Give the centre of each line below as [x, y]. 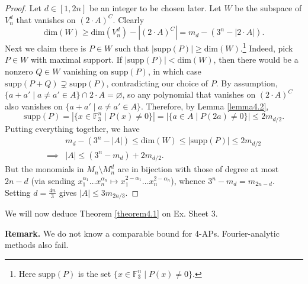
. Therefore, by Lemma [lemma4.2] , [205, 106]
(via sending [53, 181]
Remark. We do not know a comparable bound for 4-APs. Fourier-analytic [142, 233]
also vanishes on [34, 106]
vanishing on [86, 71]
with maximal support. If [76, 59]
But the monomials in [44, 169]
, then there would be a [256, 59]
